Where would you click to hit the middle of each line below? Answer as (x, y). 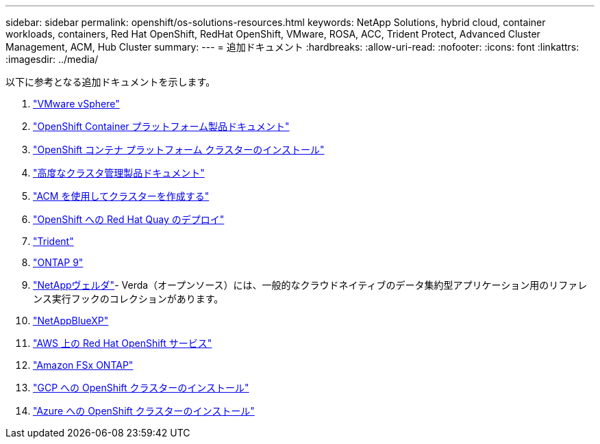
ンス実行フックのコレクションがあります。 (128, 299)
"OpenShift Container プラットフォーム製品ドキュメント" (161, 126)
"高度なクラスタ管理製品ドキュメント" (119, 173)
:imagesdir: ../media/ (52, 59)
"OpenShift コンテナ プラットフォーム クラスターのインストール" (179, 149)
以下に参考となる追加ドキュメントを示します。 (111, 82)
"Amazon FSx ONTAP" (83, 365)
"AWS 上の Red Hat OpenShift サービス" (123, 343)
